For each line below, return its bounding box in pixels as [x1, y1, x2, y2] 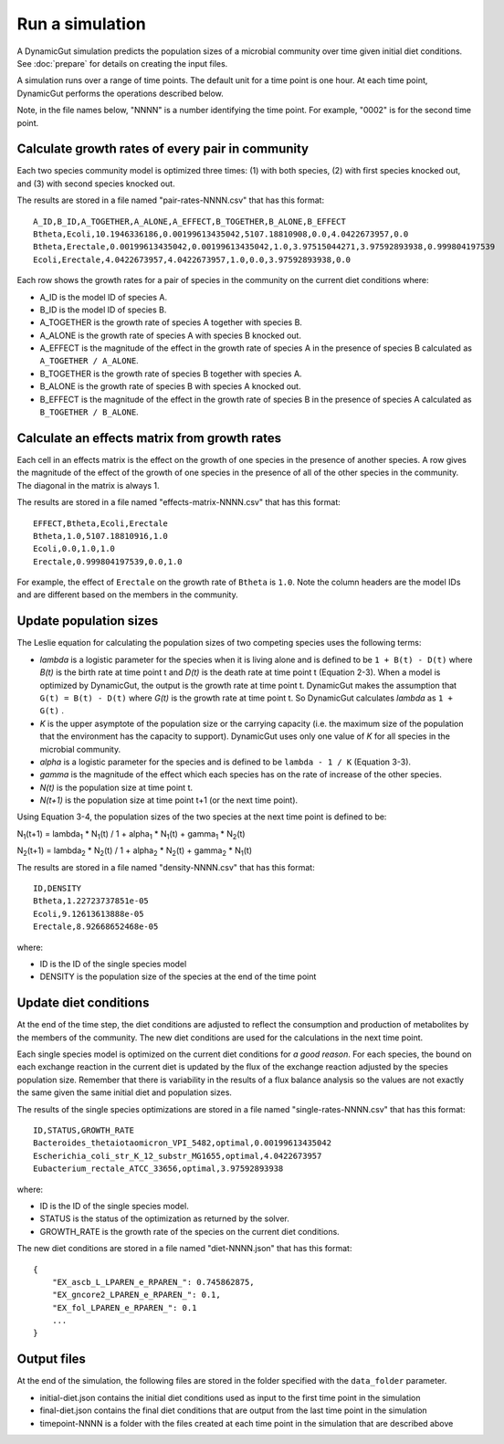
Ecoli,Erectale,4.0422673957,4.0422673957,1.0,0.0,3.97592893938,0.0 [33, 254, 352, 265]
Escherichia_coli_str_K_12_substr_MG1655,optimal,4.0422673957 [33, 1151, 322, 1161]
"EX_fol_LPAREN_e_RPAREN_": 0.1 [51, 1302, 197, 1312]
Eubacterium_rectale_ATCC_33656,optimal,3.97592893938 [33, 1164, 284, 1174]
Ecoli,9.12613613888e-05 [33, 909, 144, 919]
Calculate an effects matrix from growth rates [16, 430, 282, 446]
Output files [16, 1352, 87, 1367]
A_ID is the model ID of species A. [39, 291, 168, 302]
